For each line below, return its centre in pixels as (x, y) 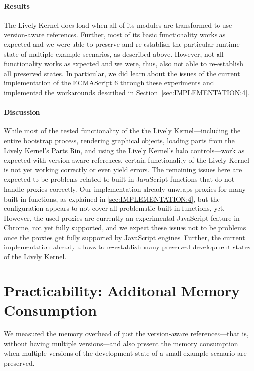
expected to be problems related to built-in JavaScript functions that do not (119, 179)
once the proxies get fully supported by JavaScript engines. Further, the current (125, 237)
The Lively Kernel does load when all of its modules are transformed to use (118, 24)
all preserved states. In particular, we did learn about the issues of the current (122, 73)
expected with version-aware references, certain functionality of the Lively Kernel (127, 160)
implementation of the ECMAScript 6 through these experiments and (109, 83)
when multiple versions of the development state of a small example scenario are (125, 353)
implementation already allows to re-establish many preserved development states (127, 247)
